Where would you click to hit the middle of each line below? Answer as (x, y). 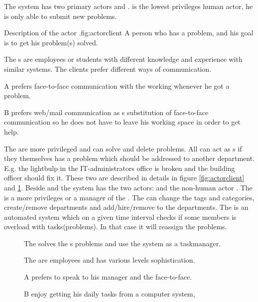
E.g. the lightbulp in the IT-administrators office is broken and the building (120, 168)
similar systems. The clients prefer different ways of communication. (108, 69)
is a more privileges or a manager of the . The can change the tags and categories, (129, 197)
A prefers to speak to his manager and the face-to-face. (108, 277)
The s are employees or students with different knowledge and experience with (123, 59)
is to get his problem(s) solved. (51, 42)
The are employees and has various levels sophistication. (110, 260)
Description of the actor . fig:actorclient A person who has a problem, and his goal (129, 33)
